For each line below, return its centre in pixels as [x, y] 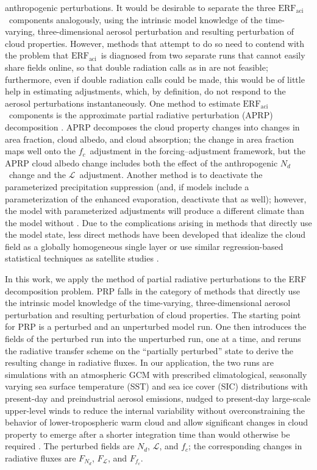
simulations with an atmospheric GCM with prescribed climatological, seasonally [156, 374]
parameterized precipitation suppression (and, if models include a [127, 186]
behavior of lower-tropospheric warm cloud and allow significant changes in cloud [157, 422]
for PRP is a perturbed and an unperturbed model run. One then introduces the [156, 326]
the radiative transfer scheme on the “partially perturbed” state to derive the [149, 350]
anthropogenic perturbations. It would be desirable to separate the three [140, 7]
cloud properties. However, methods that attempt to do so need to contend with [155, 43]
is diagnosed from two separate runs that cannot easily [203, 55]
